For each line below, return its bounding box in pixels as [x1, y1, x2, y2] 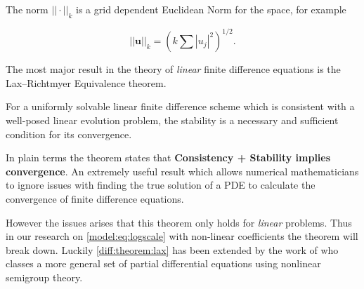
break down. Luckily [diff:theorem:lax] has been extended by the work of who [6, 242, 339, 257]
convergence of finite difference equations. [6, 191, 184, 206]
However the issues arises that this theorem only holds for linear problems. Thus [6, 215, 352, 229]
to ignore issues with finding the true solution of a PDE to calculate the [6, 177, 316, 192]
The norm [6, 2, 48, 16]
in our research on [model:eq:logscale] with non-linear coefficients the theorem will [6, 229, 358, 243]
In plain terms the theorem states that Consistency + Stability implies [6, 150, 331, 165]
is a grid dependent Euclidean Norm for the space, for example [76, 2, 346, 16]
